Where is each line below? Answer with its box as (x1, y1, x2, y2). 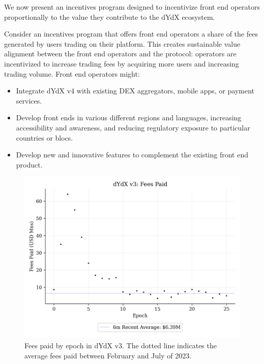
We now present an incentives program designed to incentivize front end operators (4, 2, 260, 12)
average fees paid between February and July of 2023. (24, 350, 192, 360)
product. (16, 159, 43, 170)
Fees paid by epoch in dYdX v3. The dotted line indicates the (24, 340, 217, 350)
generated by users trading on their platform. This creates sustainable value (4, 38, 241, 49)
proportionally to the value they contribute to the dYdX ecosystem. (4, 11, 215, 22)
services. (16, 95, 42, 106)
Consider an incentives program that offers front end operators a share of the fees (4, 28, 258, 39)
